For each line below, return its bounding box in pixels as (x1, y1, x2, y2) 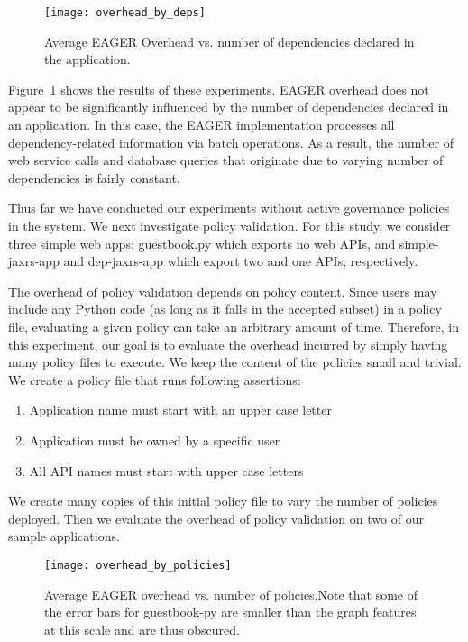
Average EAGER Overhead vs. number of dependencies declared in (44, 32, 415, 50)
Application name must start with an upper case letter (29, 400, 332, 419)
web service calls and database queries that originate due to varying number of (8, 151, 444, 170)
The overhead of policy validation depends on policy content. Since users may (8, 281, 437, 300)
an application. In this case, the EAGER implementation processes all (8, 115, 395, 134)
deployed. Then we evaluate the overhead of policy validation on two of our (8, 509, 424, 527)
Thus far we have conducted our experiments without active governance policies (8, 198, 450, 217)
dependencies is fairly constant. (8, 168, 180, 187)
